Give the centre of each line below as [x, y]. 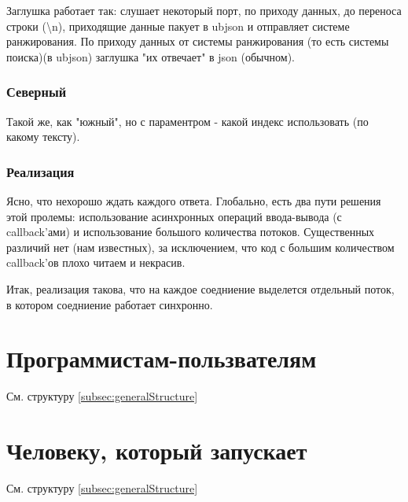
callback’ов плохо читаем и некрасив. [96, 262]
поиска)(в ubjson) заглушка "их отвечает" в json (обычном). [151, 56]
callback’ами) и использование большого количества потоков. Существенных [191, 232]
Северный [37, 92]
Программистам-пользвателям [162, 358]
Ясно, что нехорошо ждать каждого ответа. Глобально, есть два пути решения [194, 201]
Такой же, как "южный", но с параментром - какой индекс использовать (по [187, 121]
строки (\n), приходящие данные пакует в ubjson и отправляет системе [178, 26]
